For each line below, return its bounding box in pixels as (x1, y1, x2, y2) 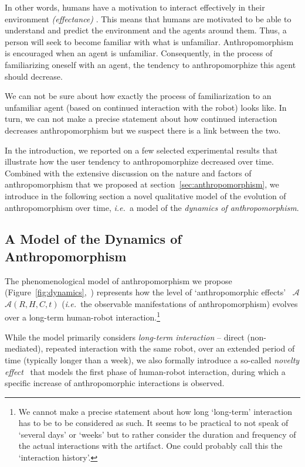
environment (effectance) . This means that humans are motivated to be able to (5, 12, 292, 25)
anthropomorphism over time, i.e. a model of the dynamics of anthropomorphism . (5, 201, 299, 213)
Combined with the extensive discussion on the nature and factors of (5, 166, 252, 179)
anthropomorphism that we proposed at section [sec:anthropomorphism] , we (5, 178, 279, 190)
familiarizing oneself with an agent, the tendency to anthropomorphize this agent (5, 58, 296, 70)
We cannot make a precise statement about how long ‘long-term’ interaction (18, 405, 292, 417)
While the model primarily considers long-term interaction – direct (5, 330, 245, 343)
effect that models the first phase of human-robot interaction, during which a (5, 365, 286, 377)
